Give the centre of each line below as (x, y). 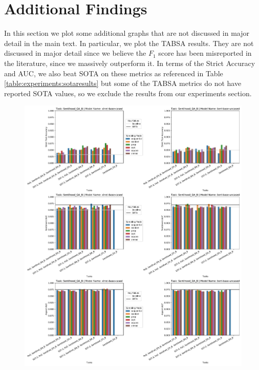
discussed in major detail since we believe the (75, 53)
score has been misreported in (205, 53)
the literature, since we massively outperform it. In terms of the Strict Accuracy (130, 63)
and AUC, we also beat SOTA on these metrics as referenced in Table (114, 73)
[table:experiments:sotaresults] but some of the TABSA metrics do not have (123, 83)
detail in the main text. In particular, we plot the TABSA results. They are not (129, 43)
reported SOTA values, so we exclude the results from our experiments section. (128, 93)
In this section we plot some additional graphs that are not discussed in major (127, 33)
